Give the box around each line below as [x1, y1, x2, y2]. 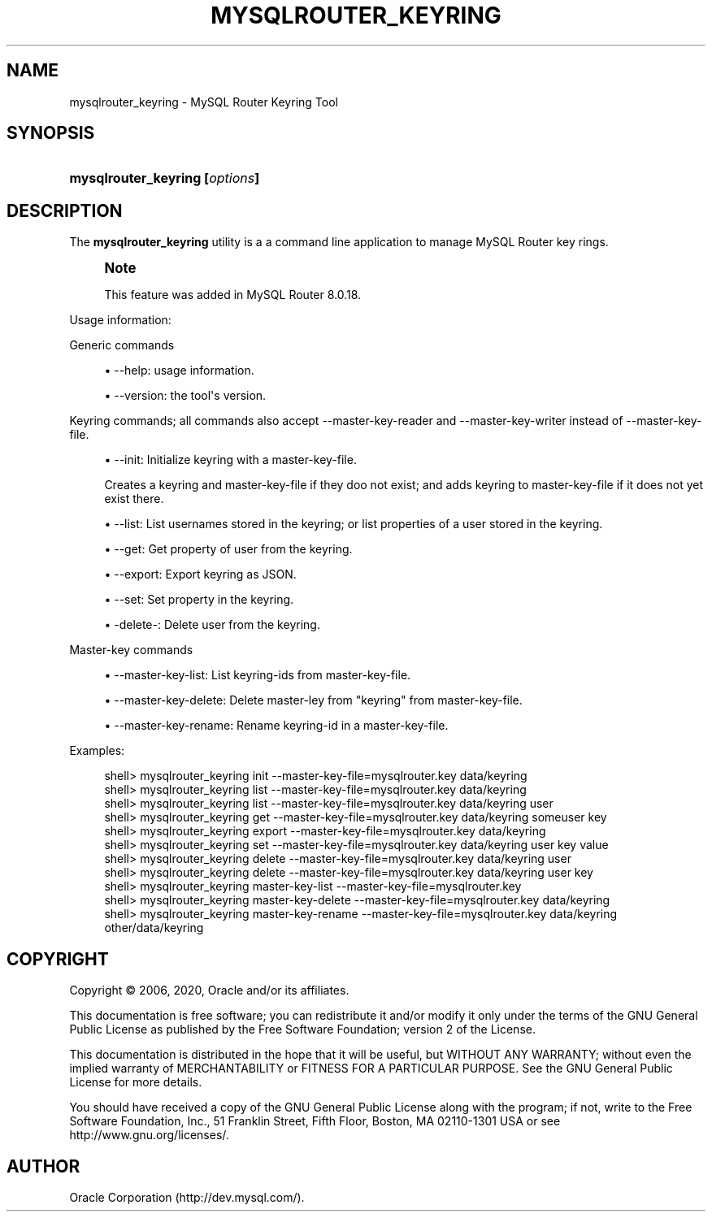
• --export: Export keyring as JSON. [104, 567, 297, 582]
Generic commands [69, 338, 175, 353]
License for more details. [69, 1075, 202, 1090]
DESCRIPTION [7, 200, 123, 221]
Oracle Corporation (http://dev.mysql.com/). [69, 1190, 305, 1204]
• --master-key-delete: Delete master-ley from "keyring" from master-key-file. [104, 693, 523, 708]
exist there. [104, 492, 164, 506]
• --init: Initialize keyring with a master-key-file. [104, 453, 357, 467]
